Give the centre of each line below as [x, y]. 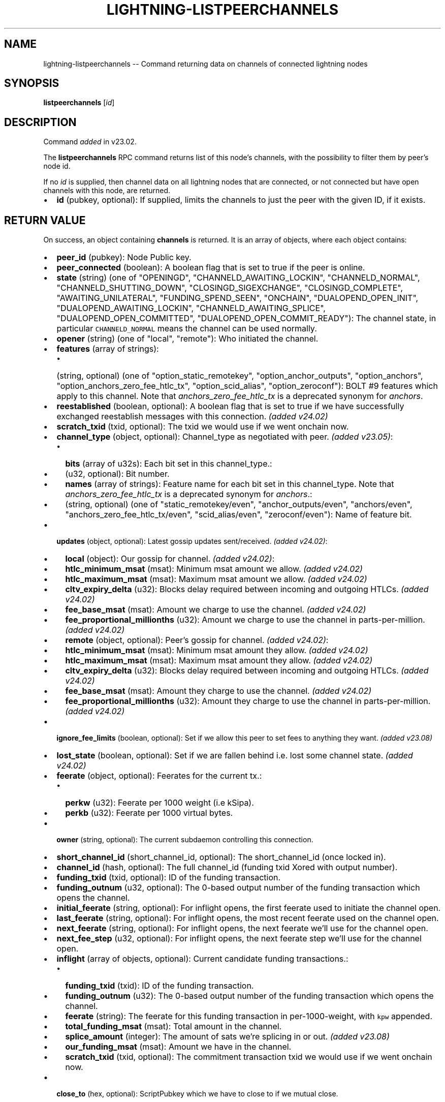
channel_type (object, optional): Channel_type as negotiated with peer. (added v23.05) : [225, 437]
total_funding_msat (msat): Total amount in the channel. [173, 1027]
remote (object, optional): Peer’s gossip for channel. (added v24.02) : [197, 640]
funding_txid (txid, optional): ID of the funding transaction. [169, 878]
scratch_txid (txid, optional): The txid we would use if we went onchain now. [203, 427]
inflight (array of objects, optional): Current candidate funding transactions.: [202, 959]
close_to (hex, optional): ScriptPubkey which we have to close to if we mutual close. [197, 1094]
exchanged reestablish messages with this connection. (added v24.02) [192, 417]
